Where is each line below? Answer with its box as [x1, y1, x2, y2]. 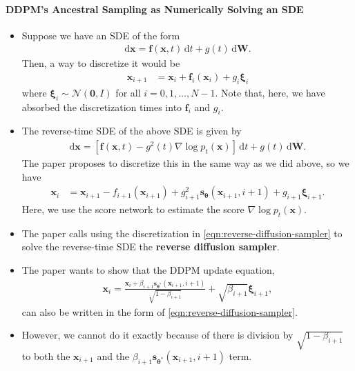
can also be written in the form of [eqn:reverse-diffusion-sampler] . [21, 304, 298, 319]
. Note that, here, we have [215, 85, 325, 99]
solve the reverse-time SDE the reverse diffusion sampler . [21, 239, 280, 254]
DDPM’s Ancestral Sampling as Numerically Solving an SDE [6, 1, 304, 16]
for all [115, 85, 141, 99]
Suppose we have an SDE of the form [21, 28, 180, 42]
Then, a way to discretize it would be [21, 56, 180, 70]
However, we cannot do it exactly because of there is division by [21, 328, 294, 342]
